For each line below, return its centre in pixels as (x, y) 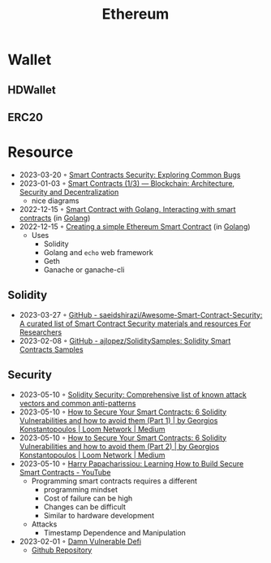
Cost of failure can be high (88, 498)
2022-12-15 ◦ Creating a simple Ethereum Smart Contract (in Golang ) (135, 226)
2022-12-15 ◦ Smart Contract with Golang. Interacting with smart (127, 209)
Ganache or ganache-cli (84, 270)
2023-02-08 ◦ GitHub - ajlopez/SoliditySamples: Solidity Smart (125, 340)
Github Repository (62, 550)
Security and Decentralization (69, 192)
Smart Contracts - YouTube (65, 472)
